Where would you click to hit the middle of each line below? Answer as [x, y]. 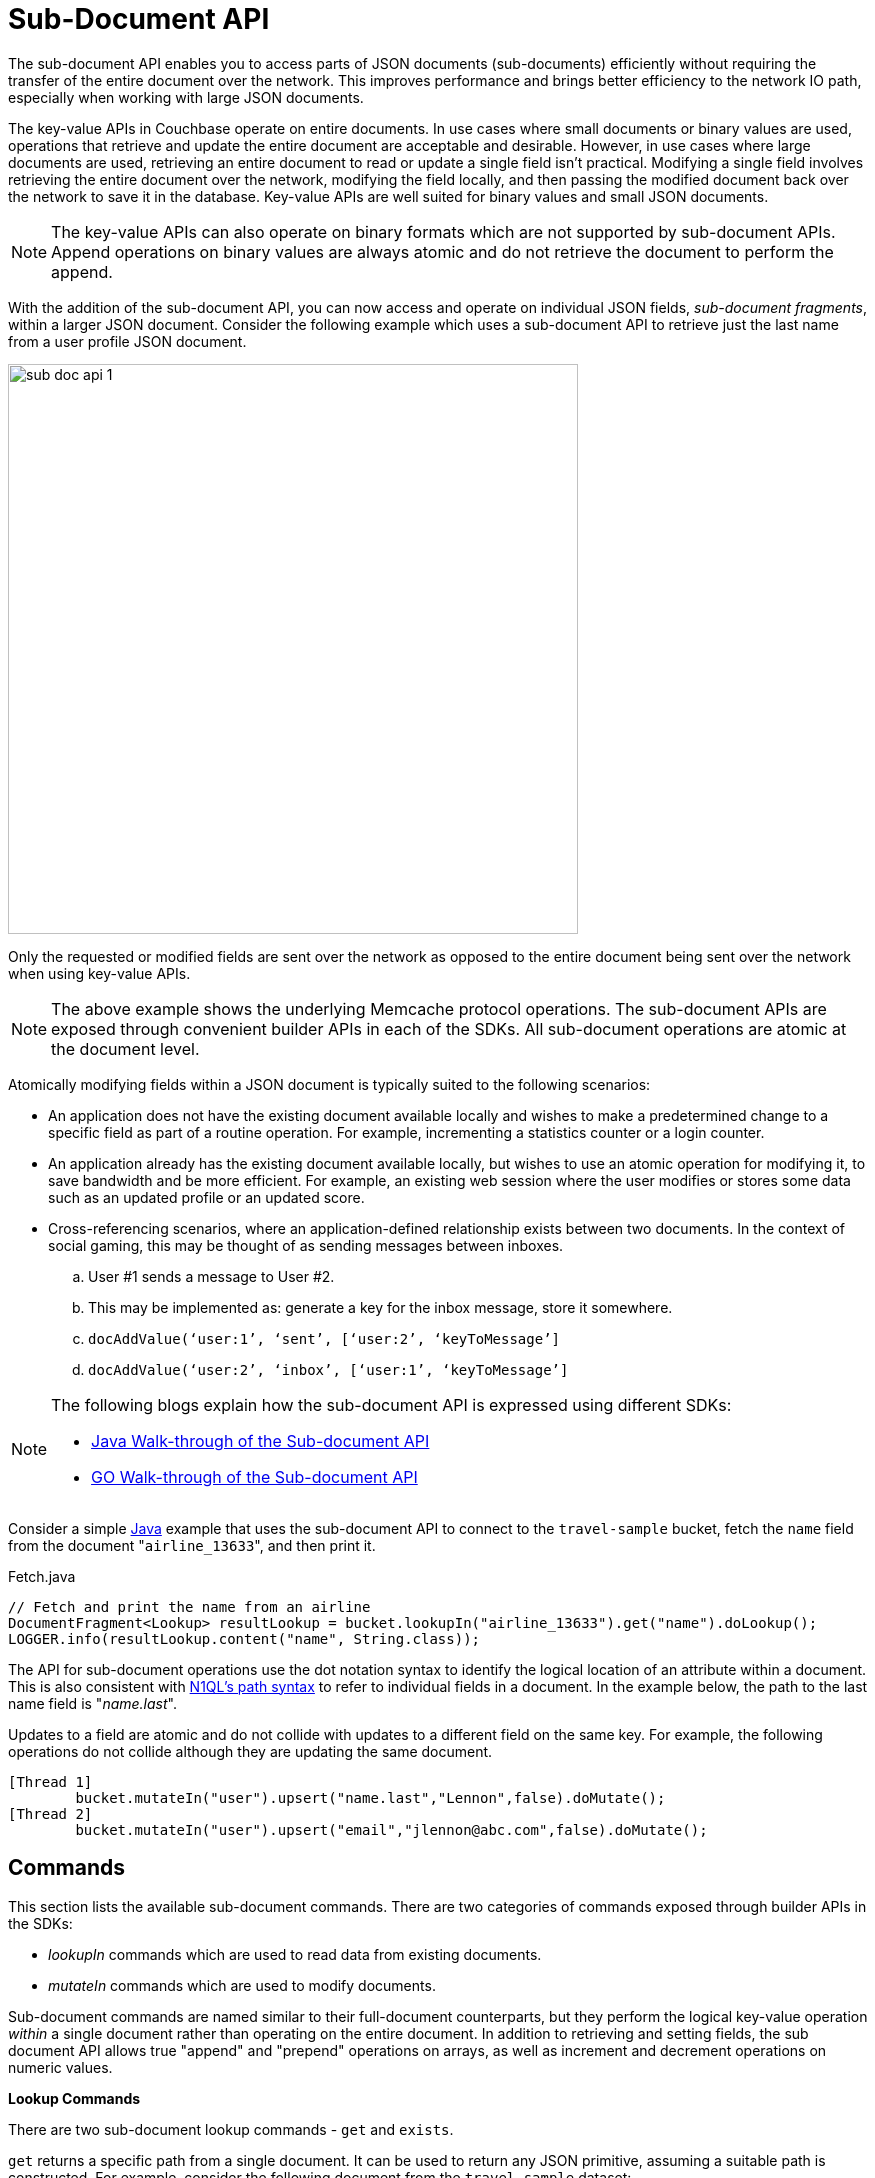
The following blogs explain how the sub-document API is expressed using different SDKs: [391, 1404]
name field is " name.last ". [92, 1703]
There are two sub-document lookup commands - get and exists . [231, 2129]
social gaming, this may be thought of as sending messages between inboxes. [306, 1245]
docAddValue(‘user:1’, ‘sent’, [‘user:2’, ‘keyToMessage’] [324, 1338]
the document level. [125, 1048]
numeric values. [60, 2067]
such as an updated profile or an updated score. [206, 1197]
